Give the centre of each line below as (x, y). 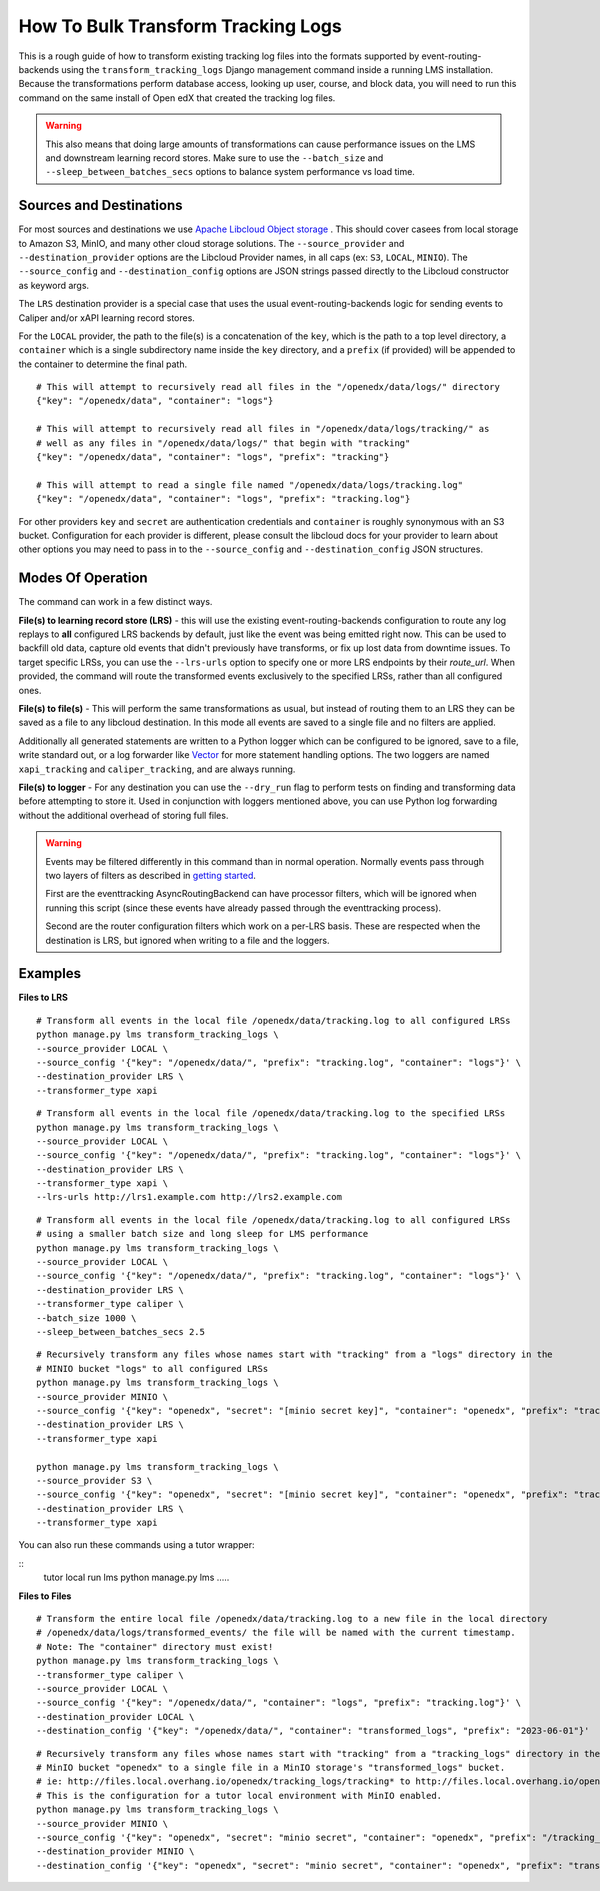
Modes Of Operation (83, 578)
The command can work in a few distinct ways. (115, 602)
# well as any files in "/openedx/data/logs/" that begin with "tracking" (223, 443)
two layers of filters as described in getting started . (151, 875)
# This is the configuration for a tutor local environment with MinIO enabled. (239, 1795)
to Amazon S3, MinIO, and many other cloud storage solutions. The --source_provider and (211, 243)
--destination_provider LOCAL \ (115, 1716)
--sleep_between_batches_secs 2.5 (120, 1331)
